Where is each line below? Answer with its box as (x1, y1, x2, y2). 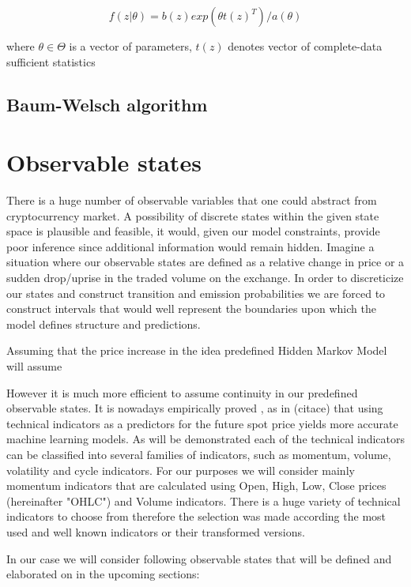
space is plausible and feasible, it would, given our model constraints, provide (6, 223, 380, 239)
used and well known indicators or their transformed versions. (6, 523, 305, 540)
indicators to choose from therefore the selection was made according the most (6, 508, 386, 525)
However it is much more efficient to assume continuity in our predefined (6, 384, 358, 401)
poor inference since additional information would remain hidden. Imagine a (6, 238, 375, 254)
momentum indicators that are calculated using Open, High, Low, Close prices (6, 477, 386, 494)
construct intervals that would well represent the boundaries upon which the (6, 300, 376, 317)
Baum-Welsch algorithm (6, 92, 208, 116)
